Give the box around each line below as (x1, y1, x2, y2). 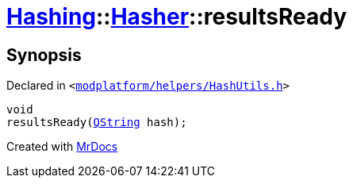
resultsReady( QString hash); (6, 116, 187, 129)
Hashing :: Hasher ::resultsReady (6, 3, 347, 30)
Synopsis (6, 44, 82, 65)
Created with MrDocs (6, 140, 118, 154)
